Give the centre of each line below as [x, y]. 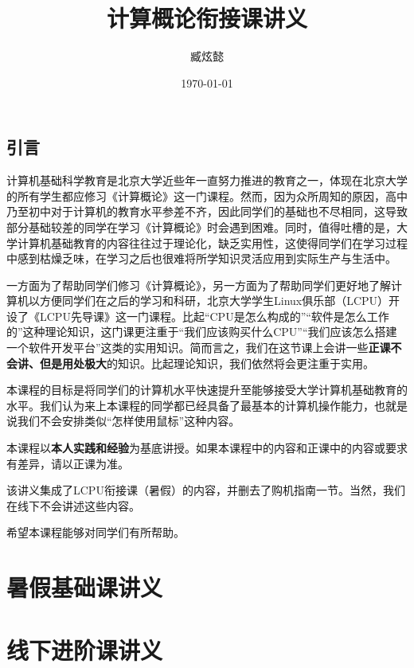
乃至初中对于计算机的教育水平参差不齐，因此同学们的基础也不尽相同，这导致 [207, 211]
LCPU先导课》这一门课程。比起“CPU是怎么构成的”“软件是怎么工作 [214, 316]
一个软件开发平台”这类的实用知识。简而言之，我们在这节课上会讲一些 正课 [199, 348]
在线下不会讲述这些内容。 [73, 505]
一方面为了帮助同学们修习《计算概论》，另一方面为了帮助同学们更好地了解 [199, 285]
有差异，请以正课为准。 [68, 463]
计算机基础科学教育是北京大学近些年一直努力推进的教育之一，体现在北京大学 [207, 180]
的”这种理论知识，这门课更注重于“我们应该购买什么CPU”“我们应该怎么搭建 [202, 332]
